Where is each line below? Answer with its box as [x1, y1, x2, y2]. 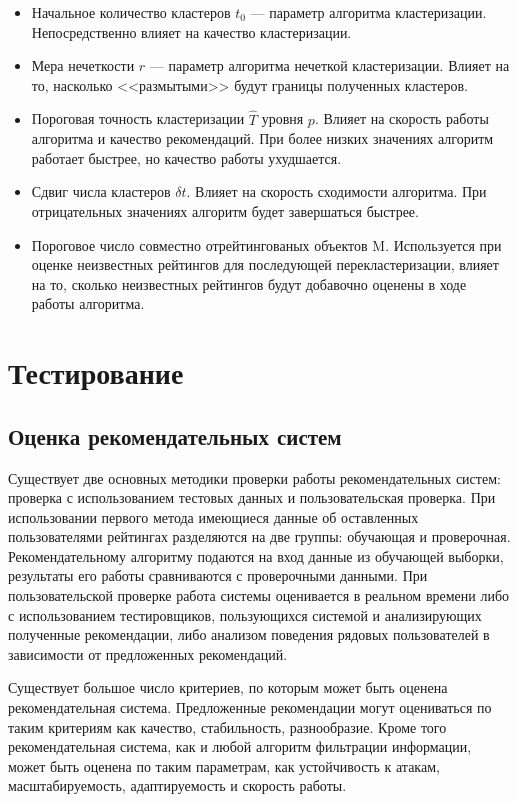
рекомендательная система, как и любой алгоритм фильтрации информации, [8, 736, 472, 757]
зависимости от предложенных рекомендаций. [8, 643, 288, 664]
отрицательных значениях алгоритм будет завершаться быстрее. [31, 200, 419, 221]
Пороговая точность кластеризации [31, 108, 245, 129]
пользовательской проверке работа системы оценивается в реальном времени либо [8, 585, 510, 606]
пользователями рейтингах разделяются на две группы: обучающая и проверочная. [8, 526, 511, 547]
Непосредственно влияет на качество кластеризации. [31, 21, 352, 42]
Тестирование [8, 352, 184, 393]
